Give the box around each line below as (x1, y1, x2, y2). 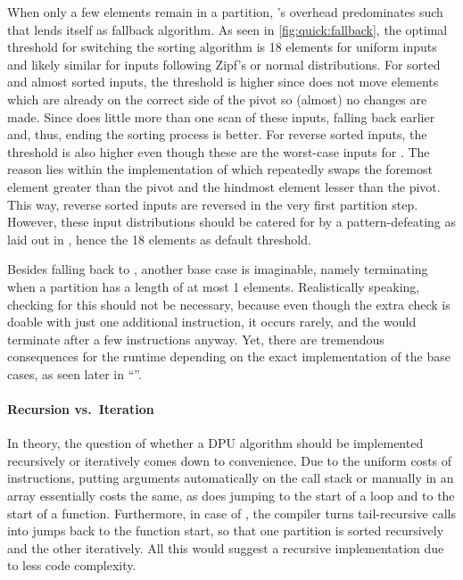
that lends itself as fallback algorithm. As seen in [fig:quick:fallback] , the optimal (7, 20, 448, 38)
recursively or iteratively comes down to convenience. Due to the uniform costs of (7, 451, 452, 469)
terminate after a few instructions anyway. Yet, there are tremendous (7, 329, 384, 348)
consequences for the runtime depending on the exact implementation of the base (7, 347, 451, 366)
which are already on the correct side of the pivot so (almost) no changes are (7, 89, 427, 108)
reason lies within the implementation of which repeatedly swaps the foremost (7, 160, 433, 178)
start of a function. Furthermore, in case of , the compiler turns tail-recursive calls (7, 503, 456, 522)
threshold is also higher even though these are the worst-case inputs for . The (7, 142, 430, 161)
